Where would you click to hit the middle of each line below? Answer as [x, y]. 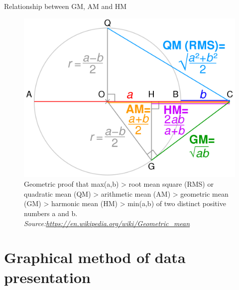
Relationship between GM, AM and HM [65, 6]
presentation [47, 277]
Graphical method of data [95, 257]
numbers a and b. [51, 213]
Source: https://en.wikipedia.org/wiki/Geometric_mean [107, 223]
